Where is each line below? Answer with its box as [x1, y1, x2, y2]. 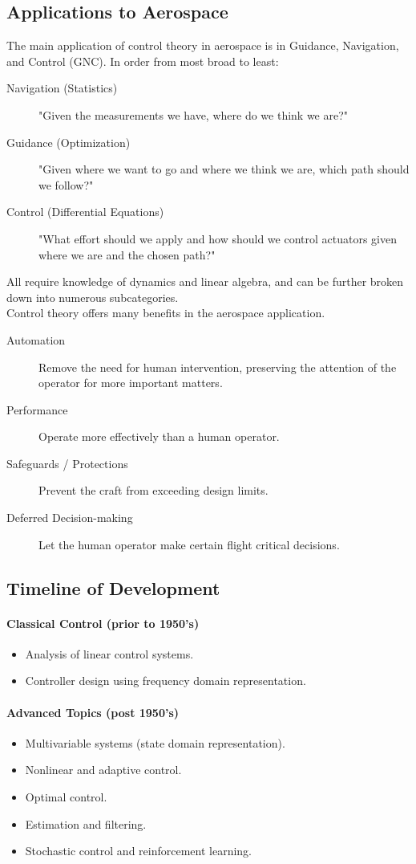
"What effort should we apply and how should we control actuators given [38, 230, 397, 247]
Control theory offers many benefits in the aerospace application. [6, 304, 325, 321]
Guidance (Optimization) [6, 133, 131, 150]
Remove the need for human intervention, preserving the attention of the [38, 358, 397, 375]
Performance [6, 401, 68, 418]
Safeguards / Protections [6, 454, 128, 471]
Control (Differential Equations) [6, 203, 164, 220]
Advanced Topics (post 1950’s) [6, 703, 180, 720]
